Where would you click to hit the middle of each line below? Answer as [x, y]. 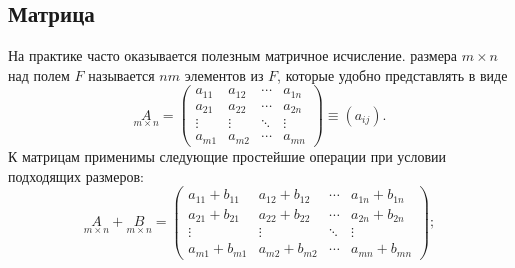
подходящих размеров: [76, 175]
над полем [39, 74]
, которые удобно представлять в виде [392, 74]
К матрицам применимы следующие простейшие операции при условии [227, 155]
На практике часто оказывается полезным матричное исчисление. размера [233, 55]
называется [121, 74]
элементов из [224, 74]
